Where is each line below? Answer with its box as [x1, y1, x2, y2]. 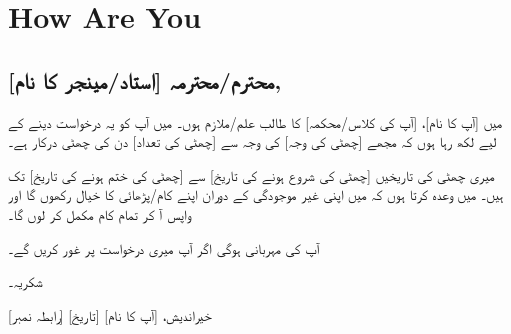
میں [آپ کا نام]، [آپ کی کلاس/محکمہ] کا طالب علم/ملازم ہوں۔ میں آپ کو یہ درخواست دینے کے [8, 111, 503, 132]
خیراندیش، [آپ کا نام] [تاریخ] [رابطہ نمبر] [8, 304, 212, 325]
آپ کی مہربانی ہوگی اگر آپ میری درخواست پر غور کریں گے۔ [8, 237, 320, 258]
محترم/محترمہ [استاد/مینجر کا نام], [8, 64, 282, 95]
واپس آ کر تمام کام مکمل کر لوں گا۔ [8, 203, 191, 224]
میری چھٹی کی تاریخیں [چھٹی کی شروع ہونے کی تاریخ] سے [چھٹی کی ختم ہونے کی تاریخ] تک [8, 164, 495, 185]
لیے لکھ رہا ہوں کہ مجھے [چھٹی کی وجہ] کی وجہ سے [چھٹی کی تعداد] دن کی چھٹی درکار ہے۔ [8, 131, 497, 152]
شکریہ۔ [8, 271, 43, 292]
